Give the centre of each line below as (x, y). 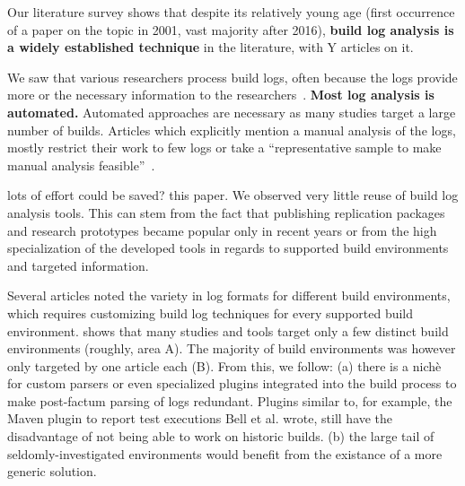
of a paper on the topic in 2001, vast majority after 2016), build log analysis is (231, 29)
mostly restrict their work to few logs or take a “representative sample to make (224, 148)
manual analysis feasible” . (81, 165)
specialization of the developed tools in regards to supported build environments (228, 248)
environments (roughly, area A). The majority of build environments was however (232, 348)
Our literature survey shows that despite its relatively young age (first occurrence (231, 12)
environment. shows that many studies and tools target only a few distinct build (228, 330)
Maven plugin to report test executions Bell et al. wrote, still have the (200, 418)
